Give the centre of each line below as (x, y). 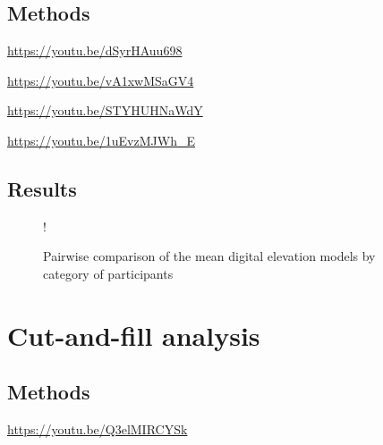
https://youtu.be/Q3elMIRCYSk (98, 429)
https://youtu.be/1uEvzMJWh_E (101, 140)
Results (42, 188)
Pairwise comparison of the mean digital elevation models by (209, 256)
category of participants (108, 273)
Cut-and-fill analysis (134, 335)
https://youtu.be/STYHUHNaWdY (105, 110)
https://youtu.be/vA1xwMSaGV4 (101, 80)
